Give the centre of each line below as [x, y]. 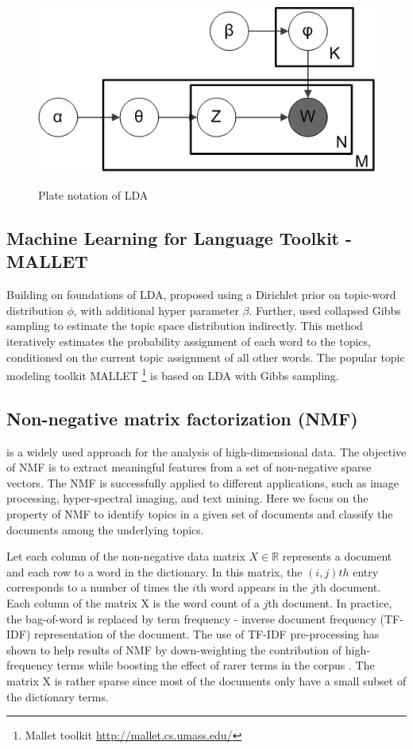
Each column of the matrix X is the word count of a [133, 602]
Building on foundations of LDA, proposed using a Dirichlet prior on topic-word [201, 295]
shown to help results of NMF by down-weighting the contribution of [174, 649]
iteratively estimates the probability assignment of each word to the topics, [189, 341]
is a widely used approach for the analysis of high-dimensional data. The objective [206, 451]
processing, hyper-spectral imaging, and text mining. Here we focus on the [187, 498]
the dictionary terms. [58, 696]
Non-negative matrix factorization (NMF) [182, 418]
